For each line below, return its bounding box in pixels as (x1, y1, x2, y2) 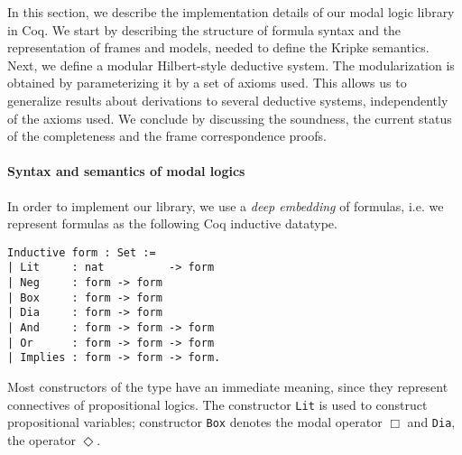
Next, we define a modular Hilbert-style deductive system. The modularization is (7, 55, 455, 74)
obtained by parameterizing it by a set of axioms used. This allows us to (7, 73, 407, 92)
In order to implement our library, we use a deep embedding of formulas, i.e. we (7, 196, 444, 215)
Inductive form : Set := (7, 246, 156, 259)
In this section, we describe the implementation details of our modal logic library (7, 3, 455, 21)
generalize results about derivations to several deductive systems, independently (7, 90, 448, 109)
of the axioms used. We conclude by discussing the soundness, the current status (7, 108, 452, 127)
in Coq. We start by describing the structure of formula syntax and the (7, 20, 402, 39)
